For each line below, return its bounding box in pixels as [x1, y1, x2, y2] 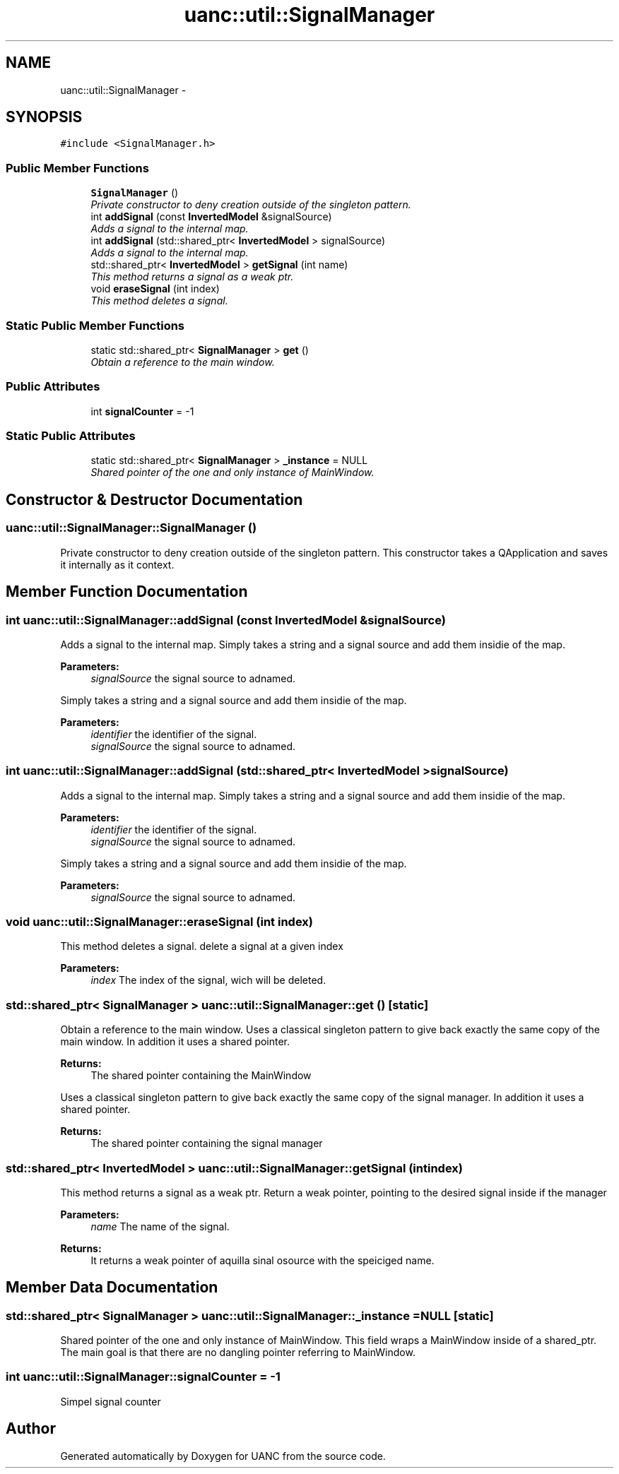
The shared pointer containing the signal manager [90, 1137, 323, 1150]
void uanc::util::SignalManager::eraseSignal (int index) [6, 915, 313, 929]
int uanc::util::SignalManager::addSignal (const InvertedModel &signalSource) [6, 612, 446, 627]
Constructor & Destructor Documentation [6, 490, 303, 509]
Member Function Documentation [6, 583, 248, 601]
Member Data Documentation [6, 1278, 218, 1297]
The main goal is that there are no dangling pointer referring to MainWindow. [60, 1346, 415, 1359]
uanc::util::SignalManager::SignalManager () [6, 521, 257, 535]
